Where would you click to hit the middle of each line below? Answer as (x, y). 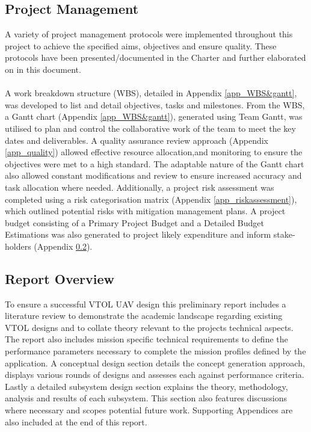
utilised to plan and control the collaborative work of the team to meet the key (150, 128)
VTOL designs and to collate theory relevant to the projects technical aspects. (149, 327)
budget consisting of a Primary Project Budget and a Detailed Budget (134, 222)
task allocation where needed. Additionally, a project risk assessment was (140, 187)
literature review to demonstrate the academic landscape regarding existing (144, 316)
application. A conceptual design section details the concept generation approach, (155, 363)
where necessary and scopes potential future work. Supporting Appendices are (149, 410)
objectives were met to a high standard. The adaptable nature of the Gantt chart (155, 163)
